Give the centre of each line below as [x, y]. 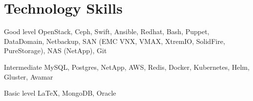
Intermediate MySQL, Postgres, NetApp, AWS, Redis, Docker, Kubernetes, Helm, [127, 67]
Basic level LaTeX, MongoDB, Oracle [60, 93]
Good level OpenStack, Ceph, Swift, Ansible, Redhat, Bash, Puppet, [107, 31]
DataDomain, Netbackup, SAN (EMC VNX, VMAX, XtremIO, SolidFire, [115, 41]
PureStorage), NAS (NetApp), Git [55, 50]
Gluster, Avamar [29, 76]
